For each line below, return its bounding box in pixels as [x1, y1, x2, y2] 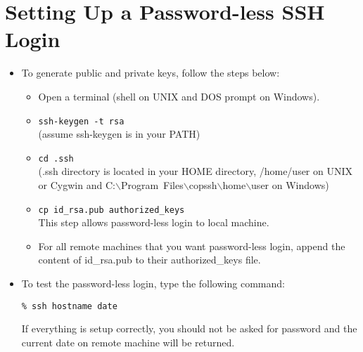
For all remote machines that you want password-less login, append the [38, 238, 345, 253]
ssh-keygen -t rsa [38, 116, 125, 126]
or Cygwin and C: [38, 178, 115, 192]
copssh [189, 178, 217, 192]
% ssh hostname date [21, 301, 117, 311]
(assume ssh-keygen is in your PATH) [38, 126, 200, 141]
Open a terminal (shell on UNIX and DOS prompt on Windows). [38, 89, 320, 103]
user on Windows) [251, 178, 329, 192]
